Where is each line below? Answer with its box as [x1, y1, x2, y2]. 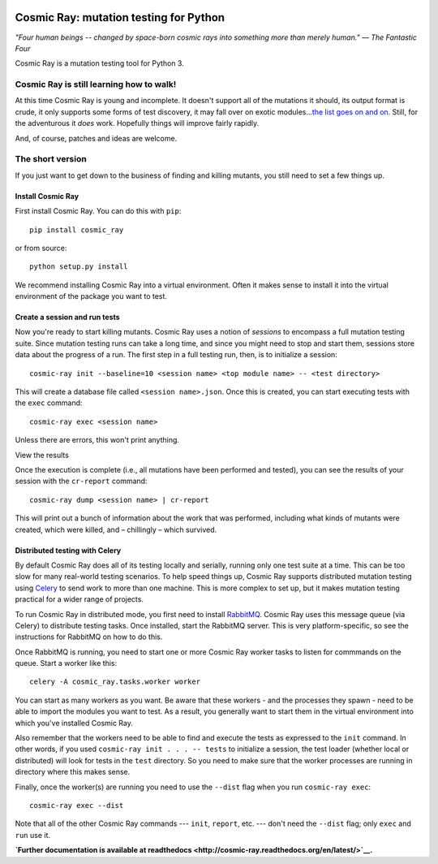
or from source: [15, 243, 67, 253]
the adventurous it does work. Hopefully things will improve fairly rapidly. [15, 119, 260, 128]
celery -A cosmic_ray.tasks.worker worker [29, 677, 201, 686]
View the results [15, 450, 69, 460]
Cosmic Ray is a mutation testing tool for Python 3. [15, 58, 184, 68]
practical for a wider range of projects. [15, 594, 144, 604]
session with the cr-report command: [15, 476, 148, 486]
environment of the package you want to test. [15, 292, 168, 301]
